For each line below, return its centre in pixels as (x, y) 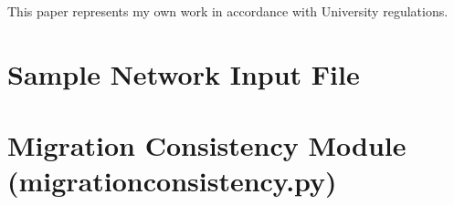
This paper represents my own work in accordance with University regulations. (228, 11)
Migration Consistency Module (207, 145)
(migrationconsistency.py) (172, 181)
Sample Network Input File (184, 73)
